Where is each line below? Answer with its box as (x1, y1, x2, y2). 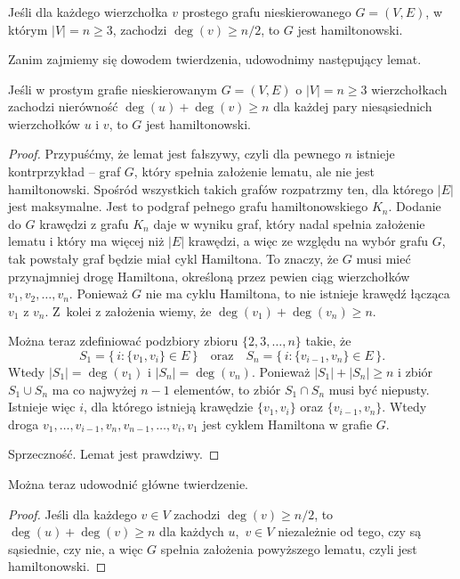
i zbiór (398, 363, 433, 381)
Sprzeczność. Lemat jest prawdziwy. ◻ (8, 444, 220, 463)
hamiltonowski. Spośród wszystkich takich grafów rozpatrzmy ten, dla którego (8, 179, 434, 198)
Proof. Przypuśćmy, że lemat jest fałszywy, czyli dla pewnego (8, 144, 341, 163)
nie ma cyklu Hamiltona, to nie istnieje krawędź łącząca (145, 284, 450, 303)
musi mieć (356, 249, 411, 268)
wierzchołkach (371, 79, 448, 98)
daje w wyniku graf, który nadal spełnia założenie (153, 214, 425, 232)
